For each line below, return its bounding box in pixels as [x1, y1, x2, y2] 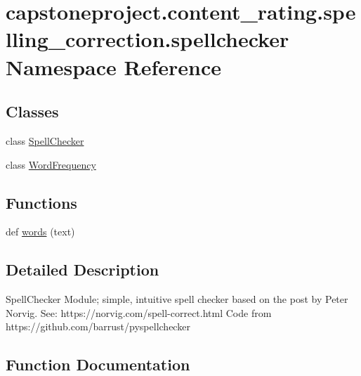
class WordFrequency [6, 157, 96, 171]
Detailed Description [6, 259, 159, 280]
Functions [6, 191, 77, 213]
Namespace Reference [6, 52, 221, 81]
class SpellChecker [6, 133, 84, 148]
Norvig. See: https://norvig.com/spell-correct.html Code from [6, 305, 272, 320]
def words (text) [6, 224, 75, 239]
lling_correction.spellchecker [6, 25, 289, 53]
